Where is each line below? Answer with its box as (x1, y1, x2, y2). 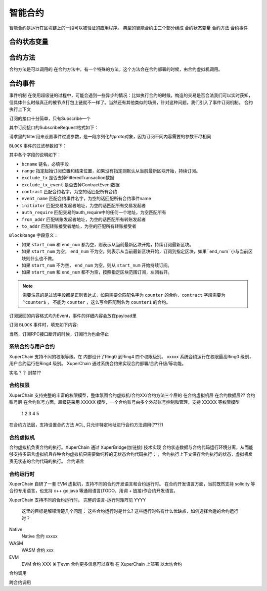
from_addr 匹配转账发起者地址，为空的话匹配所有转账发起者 (21, 216, 146, 222)
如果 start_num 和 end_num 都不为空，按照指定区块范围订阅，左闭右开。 (21, 269, 173, 275)
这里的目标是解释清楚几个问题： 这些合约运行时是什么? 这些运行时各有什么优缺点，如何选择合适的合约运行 (21, 508, 239, 514)
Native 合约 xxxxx (21, 533, 58, 539)
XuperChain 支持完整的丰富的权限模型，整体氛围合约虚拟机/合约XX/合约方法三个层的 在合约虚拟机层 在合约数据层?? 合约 (9, 392, 256, 398)
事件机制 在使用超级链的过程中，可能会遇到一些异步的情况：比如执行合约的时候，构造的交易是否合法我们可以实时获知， (9, 92, 253, 99)
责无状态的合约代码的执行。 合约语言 (9, 458, 84, 464)
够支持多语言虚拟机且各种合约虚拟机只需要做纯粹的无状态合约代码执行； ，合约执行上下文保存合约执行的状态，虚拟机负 (9, 451, 253, 457)
